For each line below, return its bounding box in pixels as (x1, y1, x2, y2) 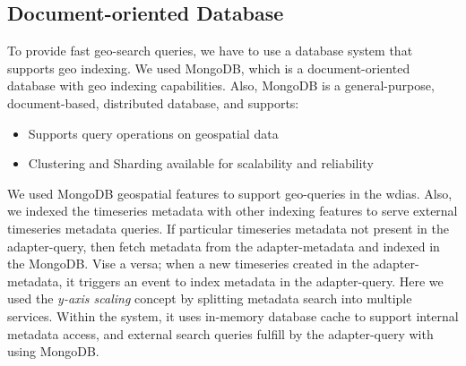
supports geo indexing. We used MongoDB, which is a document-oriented (7, 58, 410, 77)
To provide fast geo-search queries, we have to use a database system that (7, 41, 413, 60)
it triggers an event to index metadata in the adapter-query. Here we (66, 271, 444, 290)
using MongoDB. (7, 342, 99, 361)
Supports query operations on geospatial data (28, 123, 279, 142)
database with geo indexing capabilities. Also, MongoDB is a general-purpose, (7, 76, 435, 95)
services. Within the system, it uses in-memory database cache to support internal (7, 306, 459, 325)
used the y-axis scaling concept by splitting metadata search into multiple (7, 289, 412, 308)
